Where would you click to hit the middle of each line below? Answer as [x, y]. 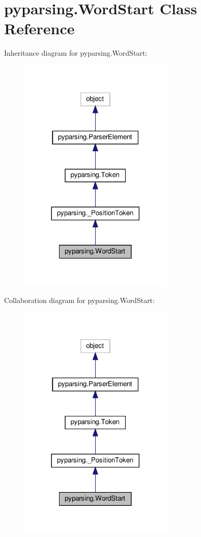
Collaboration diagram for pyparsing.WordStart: [79, 300]
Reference [39, 28]
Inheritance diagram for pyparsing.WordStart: [76, 53]
